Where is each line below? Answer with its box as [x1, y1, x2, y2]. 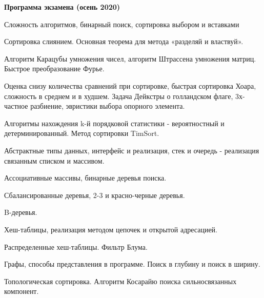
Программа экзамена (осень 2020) [4, 2, 120, 12]
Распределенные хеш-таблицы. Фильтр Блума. [4, 241, 148, 252]
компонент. [4, 286, 39, 296]
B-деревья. [4, 207, 37, 217]
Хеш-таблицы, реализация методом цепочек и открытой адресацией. [4, 224, 218, 234]
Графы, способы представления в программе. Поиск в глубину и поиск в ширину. [4, 259, 260, 269]
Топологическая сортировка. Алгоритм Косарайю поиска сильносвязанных [4, 275, 237, 286]
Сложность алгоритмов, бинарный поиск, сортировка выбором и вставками [4, 18, 239, 29]
